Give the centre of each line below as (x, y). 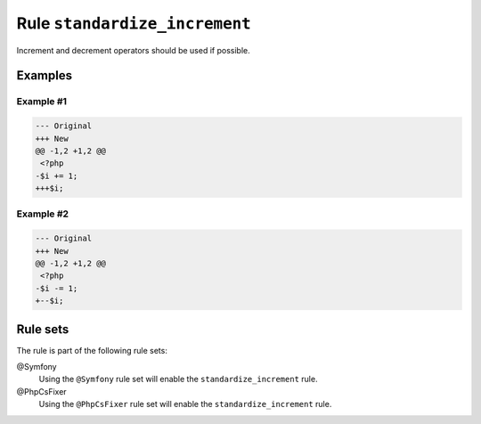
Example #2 (43, 214)
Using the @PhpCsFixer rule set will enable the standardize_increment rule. (185, 404)
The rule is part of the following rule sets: (92, 350)
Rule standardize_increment (134, 23)
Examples (45, 76)
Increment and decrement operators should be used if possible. (133, 50)
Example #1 (41, 102)
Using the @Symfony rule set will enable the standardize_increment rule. (178, 379)
